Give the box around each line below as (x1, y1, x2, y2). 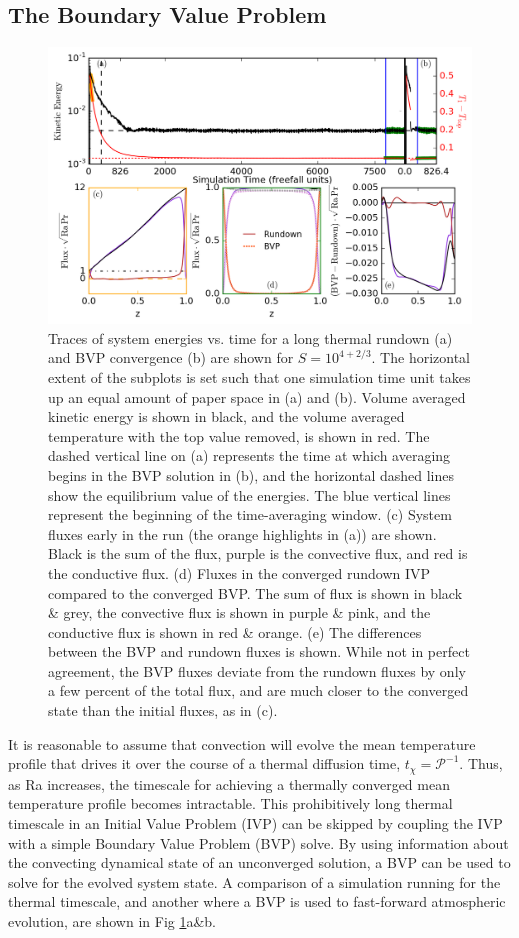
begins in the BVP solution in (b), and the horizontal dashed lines (48, 464, 454, 485)
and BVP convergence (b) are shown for (48, 347, 294, 368)
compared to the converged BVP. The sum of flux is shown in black (48, 582, 463, 603)
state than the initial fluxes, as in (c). (48, 700, 278, 721)
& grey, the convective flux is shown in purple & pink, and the (48, 602, 431, 623)
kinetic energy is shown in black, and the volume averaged (48, 406, 405, 427)
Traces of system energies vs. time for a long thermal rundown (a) (48, 327, 453, 348)
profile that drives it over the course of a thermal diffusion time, (8, 753, 401, 774)
